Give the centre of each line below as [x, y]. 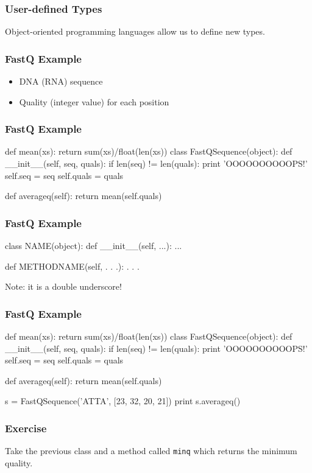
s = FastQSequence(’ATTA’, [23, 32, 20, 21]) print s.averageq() [123, 401]
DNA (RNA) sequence [61, 81]
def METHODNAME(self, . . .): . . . [72, 266]
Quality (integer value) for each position [94, 101]
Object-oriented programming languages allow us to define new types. [135, 31]
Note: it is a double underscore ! [63, 286]
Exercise [26, 428]
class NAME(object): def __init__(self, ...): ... [94, 246]
